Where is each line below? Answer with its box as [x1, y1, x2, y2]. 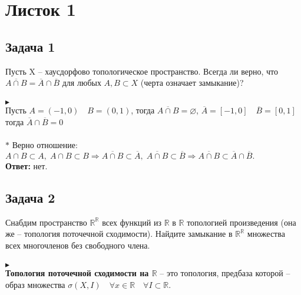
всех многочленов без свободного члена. [5, 239, 150, 251]
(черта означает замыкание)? [140, 76, 244, 89]
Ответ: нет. [5, 159, 48, 172]
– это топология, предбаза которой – [160, 267, 290, 279]
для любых [62, 76, 101, 89]
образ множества [5, 278, 65, 290]
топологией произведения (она [187, 216, 296, 228]
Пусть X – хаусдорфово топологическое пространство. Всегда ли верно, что [5, 65, 278, 77]
